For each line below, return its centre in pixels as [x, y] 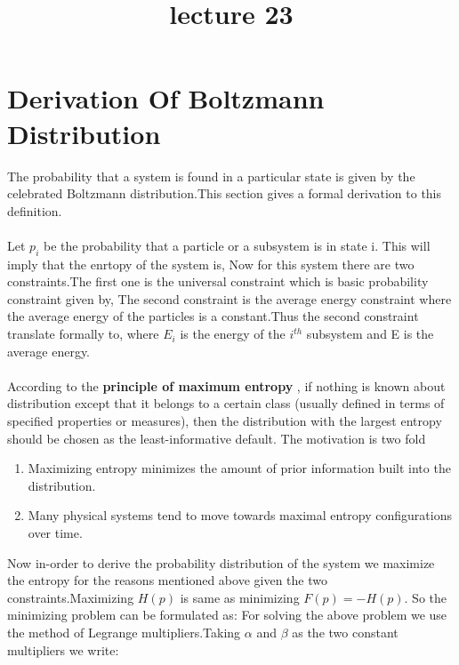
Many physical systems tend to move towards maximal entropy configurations [240, 515]
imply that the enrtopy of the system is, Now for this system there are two [211, 264]
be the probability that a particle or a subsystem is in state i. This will [237, 245]
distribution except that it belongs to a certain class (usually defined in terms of [226, 403]
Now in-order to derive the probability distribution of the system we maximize [221, 562]
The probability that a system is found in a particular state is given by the [211, 176]
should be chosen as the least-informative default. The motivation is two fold [217, 438]
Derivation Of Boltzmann [166, 98]
